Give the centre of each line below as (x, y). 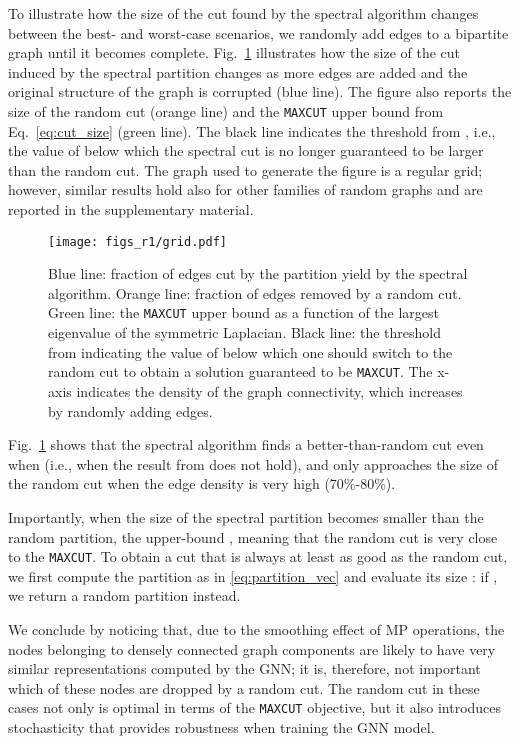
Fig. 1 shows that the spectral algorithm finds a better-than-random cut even (246, 444)
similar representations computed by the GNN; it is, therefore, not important (244, 668)
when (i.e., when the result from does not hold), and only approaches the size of (253, 463)
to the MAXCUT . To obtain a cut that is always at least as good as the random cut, (258, 556)
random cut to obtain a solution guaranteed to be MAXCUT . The (240, 371)
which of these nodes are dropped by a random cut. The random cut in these (244, 687)
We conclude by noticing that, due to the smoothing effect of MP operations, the (256, 628)
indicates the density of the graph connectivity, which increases (269, 390)
